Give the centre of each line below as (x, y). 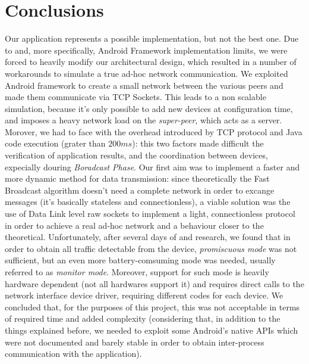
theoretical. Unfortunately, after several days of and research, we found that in (148, 237)
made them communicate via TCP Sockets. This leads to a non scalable (135, 97)
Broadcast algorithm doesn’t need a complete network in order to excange (140, 190)
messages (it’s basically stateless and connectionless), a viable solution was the (148, 202)
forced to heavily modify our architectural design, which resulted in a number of (151, 62)
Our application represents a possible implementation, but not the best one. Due (152, 38)
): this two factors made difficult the (198, 143)
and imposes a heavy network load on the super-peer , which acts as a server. (144, 120)
